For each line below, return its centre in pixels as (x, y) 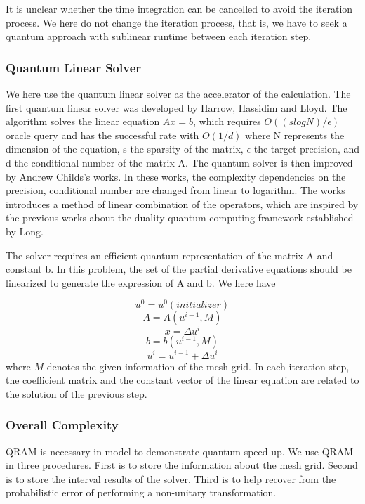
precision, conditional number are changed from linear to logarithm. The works (175, 190)
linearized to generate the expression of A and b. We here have (141, 282)
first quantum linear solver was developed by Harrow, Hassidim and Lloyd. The (177, 107)
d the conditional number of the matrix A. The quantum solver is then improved (179, 162)
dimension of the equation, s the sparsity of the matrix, (125, 149)
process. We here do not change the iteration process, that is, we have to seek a (177, 22)
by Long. (25, 231)
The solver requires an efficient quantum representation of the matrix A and (170, 255)
